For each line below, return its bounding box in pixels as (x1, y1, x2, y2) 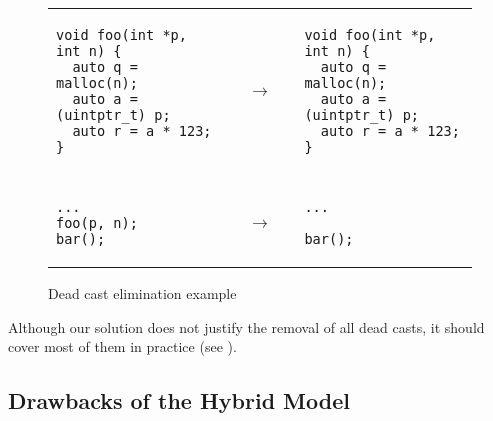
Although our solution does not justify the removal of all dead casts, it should (8, 316, 485, 337)
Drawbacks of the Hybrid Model (8, 385, 350, 416)
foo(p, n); (56, 215, 138, 231)
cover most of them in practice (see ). (8, 336, 237, 357)
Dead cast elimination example (48, 283, 237, 303)
